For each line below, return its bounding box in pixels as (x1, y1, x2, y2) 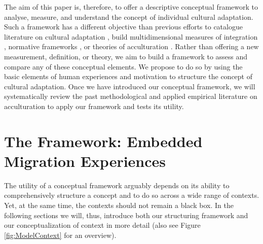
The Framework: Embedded (4, 130, 203, 151)
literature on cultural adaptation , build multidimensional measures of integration (4, 31, 258, 42)
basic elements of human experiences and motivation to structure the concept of (4, 71, 252, 82)
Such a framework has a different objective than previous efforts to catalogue (4, 21, 243, 32)
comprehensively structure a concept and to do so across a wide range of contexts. (4, 190, 259, 200)
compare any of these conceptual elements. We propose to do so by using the (4, 61, 243, 72)
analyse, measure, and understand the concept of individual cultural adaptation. (4, 11, 253, 22)
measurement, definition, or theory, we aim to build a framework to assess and (4, 51, 248, 61)
